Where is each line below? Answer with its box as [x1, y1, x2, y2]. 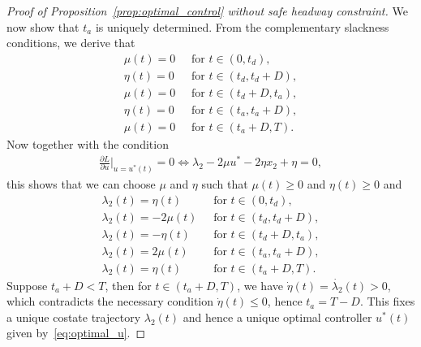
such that [201, 175, 248, 192]
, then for [105, 276, 152, 293]
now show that [6, 18, 79, 35]
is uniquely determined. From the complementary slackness [95, 18, 389, 35]
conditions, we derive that [6, 34, 135, 51]
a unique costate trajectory [6, 308, 141, 325]
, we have [237, 276, 283, 293]
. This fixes [359, 293, 415, 310]
